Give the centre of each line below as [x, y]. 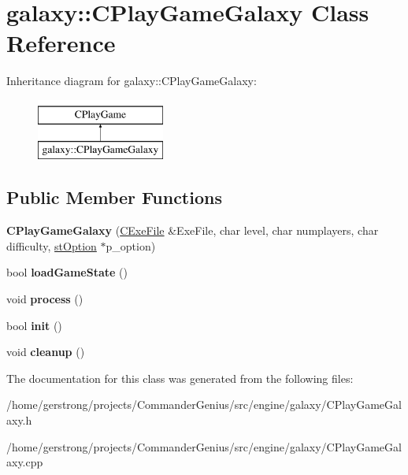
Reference [61, 43]
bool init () [34, 325]
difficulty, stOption [52, 245]
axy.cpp [25, 462]
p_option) [131, 245]
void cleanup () [46, 352]
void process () [45, 299]
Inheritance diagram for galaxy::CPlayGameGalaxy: [132, 81]
